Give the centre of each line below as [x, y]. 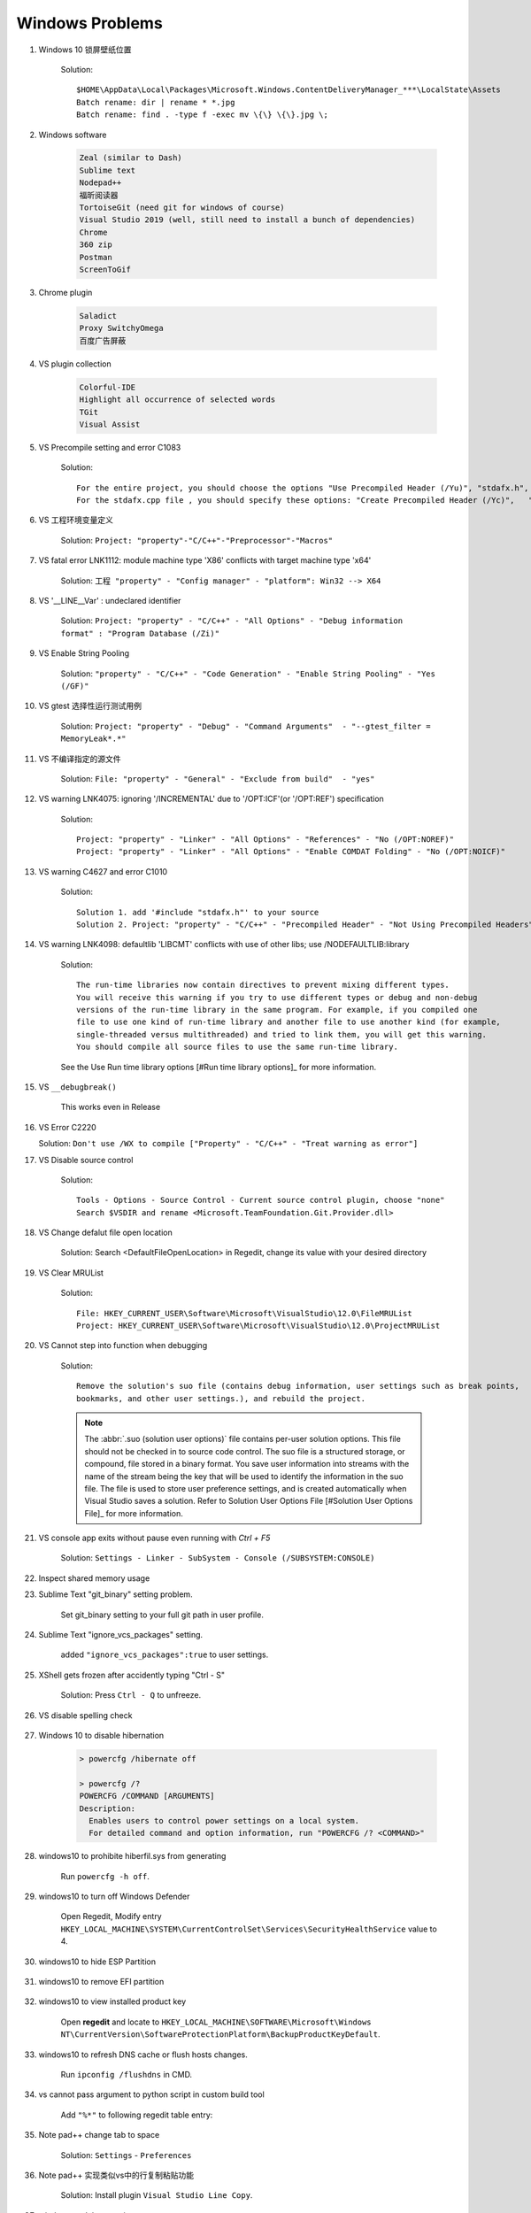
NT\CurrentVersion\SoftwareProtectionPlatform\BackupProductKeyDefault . [220, 2034]
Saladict [98, 316]
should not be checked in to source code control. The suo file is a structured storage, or [245, 1451]
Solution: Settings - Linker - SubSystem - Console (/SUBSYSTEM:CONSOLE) [218, 1558]
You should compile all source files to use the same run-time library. [237, 1047]
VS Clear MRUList [71, 1272]
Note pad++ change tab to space [99, 2135]
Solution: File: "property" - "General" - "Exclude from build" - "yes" [218, 778]
